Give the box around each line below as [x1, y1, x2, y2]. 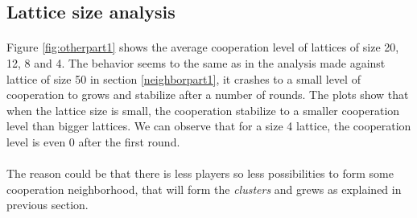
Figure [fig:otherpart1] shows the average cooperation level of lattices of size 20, [6, 39, 399, 56]
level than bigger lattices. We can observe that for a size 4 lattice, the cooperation [6, 117, 411, 134]
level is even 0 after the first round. [6, 133, 180, 150]
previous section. [6, 196, 89, 213]
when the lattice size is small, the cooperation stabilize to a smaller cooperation [6, 101, 400, 118]
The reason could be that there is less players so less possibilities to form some [6, 165, 394, 182]
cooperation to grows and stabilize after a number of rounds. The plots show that [6, 86, 409, 103]
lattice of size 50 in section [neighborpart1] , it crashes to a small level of [6, 70, 361, 87]
